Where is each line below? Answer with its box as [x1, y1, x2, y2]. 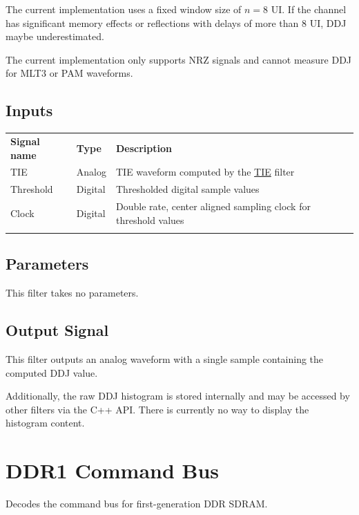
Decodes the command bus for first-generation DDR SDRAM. [6, 496, 268, 511]
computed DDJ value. [6, 365, 98, 380]
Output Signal [6, 319, 109, 341]
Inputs [6, 100, 53, 121]
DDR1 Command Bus [6, 456, 220, 485]
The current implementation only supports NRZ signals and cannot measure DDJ [6, 52, 352, 66]
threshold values [116, 212, 184, 227]
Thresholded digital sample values [116, 182, 260, 196]
